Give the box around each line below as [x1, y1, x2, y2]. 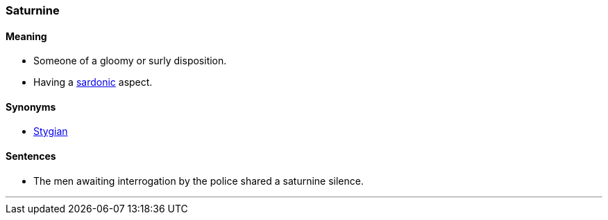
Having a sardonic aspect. [33, 76, 153, 89]
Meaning [6, 30, 47, 42]
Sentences [6, 150, 56, 163]
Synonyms [6, 100, 56, 113]
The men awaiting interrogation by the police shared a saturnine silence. [33, 174, 364, 187]
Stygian [33, 125, 68, 138]
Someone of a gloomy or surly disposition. [33, 55, 227, 67]
